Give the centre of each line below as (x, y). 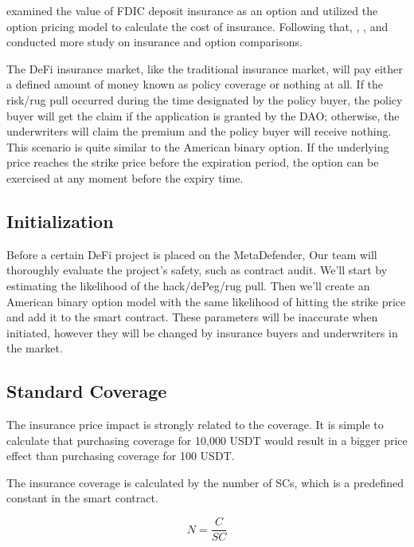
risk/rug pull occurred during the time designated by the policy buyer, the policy (205, 99)
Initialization (60, 220)
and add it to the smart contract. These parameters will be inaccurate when (192, 317)
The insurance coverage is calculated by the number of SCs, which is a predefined (205, 482)
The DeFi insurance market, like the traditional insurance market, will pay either (205, 68)
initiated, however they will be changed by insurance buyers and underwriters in (202, 332)
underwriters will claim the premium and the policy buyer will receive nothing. (199, 131)
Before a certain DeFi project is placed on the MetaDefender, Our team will (192, 254)
